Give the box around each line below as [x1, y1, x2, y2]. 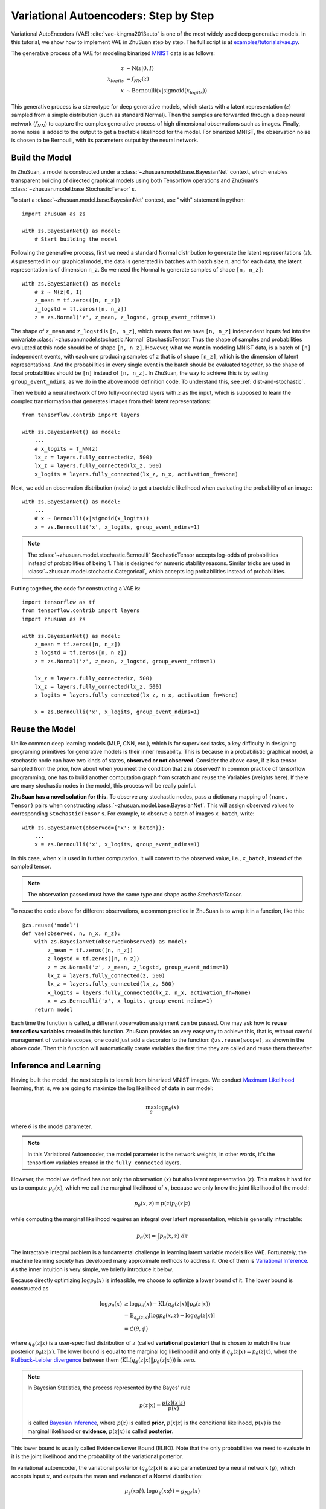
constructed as [11, 1285, 49, 1292]
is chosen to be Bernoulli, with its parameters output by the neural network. [11, 136, 199, 144]
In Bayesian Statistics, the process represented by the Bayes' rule [27, 1384, 191, 1391]
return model [34, 1006, 73, 1013]
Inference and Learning [11, 1060, 101, 1071]
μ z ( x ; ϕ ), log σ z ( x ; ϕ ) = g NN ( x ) [124, 1488, 200, 1496]
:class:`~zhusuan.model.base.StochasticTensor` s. [11, 185, 136, 193]
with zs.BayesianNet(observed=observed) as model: [34, 939, 188, 945]
